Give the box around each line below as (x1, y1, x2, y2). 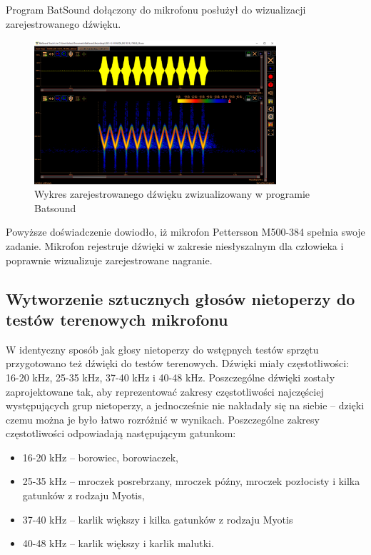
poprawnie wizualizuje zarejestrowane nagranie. (6, 252, 213, 267)
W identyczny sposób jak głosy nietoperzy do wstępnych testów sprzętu (6, 341, 319, 356)
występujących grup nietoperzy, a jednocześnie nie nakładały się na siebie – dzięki (6, 398, 365, 413)
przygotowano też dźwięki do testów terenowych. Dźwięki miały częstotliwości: (6, 356, 350, 371)
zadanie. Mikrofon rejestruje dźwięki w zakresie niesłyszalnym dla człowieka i (6, 238, 344, 253)
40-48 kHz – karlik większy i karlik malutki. (22, 536, 214, 551)
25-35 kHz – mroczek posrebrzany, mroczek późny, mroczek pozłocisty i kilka (22, 474, 360, 489)
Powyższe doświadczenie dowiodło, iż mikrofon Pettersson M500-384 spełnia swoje (6, 224, 365, 239)
